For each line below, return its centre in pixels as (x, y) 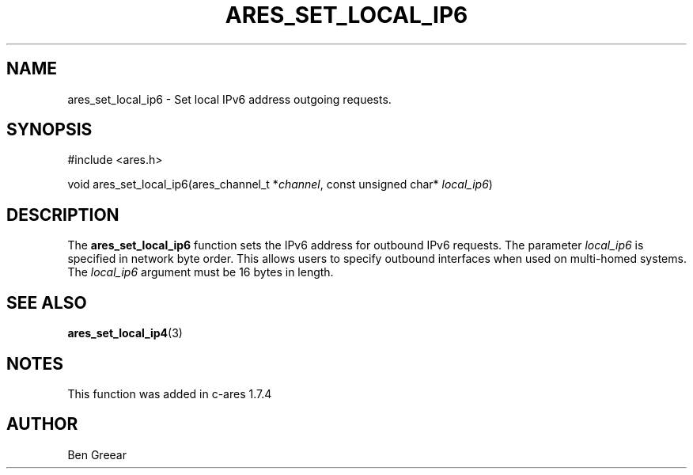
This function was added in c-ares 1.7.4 (170, 393)
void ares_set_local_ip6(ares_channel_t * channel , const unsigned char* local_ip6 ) (280, 184)
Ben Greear (97, 454)
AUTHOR (42, 424)
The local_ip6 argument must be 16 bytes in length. (201, 272)
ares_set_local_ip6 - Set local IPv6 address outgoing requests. (229, 99)
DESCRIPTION (63, 215)
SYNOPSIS (49, 130)
